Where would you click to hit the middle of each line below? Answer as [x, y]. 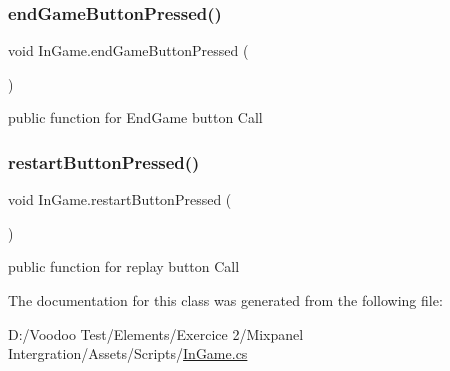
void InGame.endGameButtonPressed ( [128, 50]
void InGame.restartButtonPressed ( [120, 199]
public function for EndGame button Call [135, 117]
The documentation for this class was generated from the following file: [225, 300]
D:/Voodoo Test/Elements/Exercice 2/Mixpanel [156, 333]
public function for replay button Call [124, 266]
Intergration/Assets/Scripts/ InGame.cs [128, 353]
